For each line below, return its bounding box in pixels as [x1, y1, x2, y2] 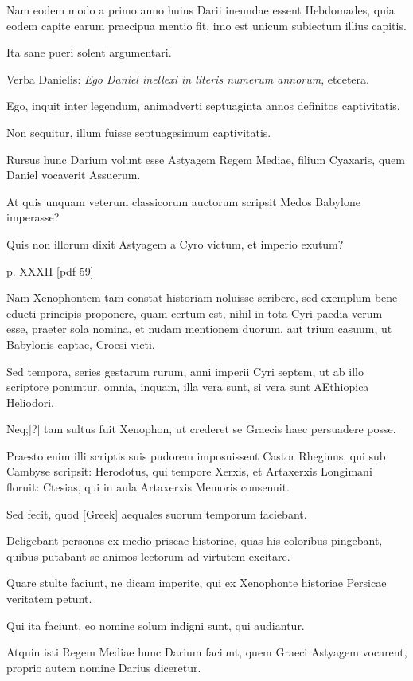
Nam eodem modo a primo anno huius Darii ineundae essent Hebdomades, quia [6, 2, 395, 18]
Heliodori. [6, 393, 54, 410]
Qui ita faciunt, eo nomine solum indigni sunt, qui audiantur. [6, 616, 305, 633]
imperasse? [6, 209, 60, 225]
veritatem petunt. [6, 590, 92, 607]
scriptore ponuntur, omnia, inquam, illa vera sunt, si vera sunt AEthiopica [6, 378, 369, 395]
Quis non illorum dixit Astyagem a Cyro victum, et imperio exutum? [6, 235, 344, 252]
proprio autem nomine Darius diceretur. [6, 659, 201, 675]
